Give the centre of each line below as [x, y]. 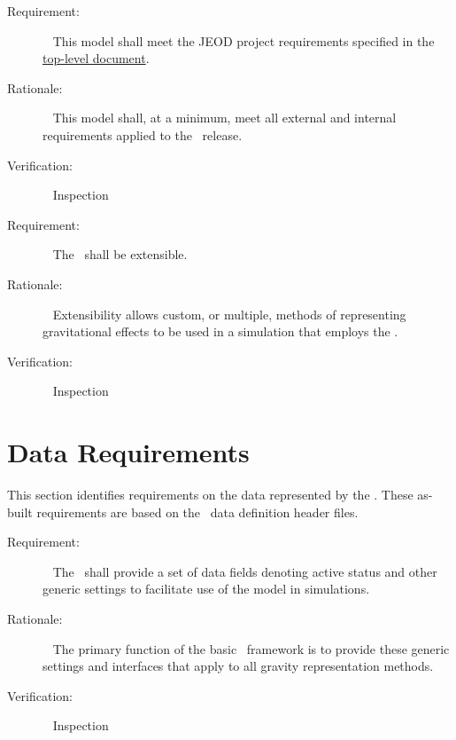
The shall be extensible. [120, 254]
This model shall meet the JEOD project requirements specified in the [243, 40]
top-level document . [96, 58]
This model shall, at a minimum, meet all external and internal [224, 118]
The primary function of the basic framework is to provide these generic [251, 648]
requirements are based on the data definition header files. [197, 512]
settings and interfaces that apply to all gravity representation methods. [238, 666]
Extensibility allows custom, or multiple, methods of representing [229, 314]
